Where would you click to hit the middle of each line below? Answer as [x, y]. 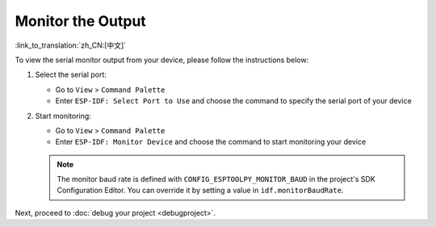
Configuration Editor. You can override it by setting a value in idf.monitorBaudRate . [200, 191]
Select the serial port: [71, 75]
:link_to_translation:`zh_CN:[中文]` [71, 45]
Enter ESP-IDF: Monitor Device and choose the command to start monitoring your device [211, 142]
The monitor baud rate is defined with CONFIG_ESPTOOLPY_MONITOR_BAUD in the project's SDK [216, 179]
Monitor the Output [81, 21]
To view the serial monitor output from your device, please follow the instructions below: [162, 60]
